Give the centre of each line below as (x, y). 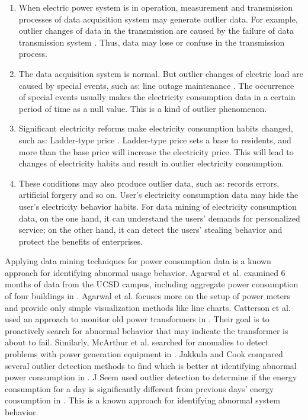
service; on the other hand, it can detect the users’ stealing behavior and (150, 230)
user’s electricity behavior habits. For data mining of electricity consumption (158, 206)
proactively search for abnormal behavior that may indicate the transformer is (147, 330)
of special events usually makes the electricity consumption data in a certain (157, 97)
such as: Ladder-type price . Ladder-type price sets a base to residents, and (155, 140)
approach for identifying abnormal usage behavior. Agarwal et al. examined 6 (145, 272)
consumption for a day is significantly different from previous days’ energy (139, 388)
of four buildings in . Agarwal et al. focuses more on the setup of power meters (148, 296)
